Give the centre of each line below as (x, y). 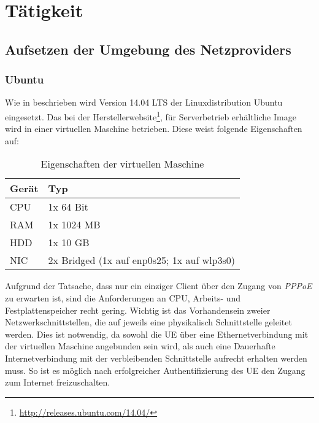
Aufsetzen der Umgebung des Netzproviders (148, 49)
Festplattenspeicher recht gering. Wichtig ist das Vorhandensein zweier (138, 310)
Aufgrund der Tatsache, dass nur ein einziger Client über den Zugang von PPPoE (159, 286)
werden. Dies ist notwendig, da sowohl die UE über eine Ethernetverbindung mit (157, 334)
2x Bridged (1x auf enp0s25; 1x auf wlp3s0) (142, 260)
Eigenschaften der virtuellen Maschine (122, 164)
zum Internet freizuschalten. (58, 382)
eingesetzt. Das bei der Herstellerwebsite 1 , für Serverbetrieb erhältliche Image (151, 115)
